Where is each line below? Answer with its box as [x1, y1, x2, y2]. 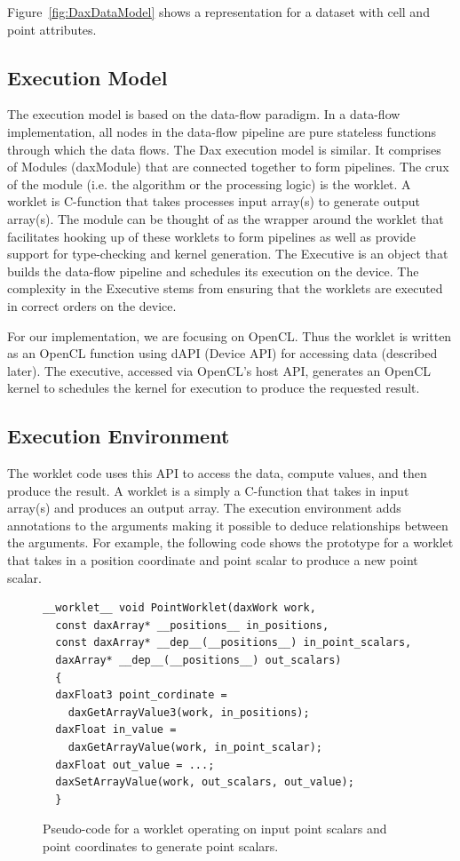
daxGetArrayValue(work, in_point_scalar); [67, 741, 322, 753]
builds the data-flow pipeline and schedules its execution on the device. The [7, 261, 419, 280]
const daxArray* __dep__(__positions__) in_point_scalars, [55, 636, 412, 650]
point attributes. [7, 20, 97, 38]
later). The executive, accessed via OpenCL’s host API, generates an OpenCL [7, 361, 431, 379]
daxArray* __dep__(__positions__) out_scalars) [55, 654, 342, 667]
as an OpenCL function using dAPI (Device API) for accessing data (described [7, 344, 438, 363]
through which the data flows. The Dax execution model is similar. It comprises [7, 140, 441, 158]
